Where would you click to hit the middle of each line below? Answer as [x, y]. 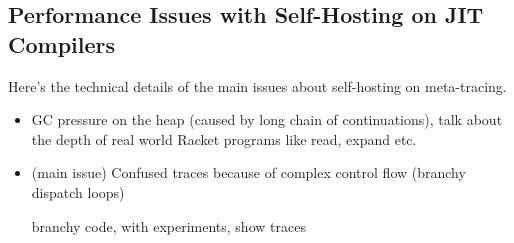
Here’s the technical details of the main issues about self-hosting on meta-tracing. [257, 85]
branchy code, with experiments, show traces [168, 225]
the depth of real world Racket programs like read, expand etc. [224, 138]
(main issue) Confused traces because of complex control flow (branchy [248, 172]
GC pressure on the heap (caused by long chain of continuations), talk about [267, 119]
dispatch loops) [78, 191]
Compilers [62, 43]
